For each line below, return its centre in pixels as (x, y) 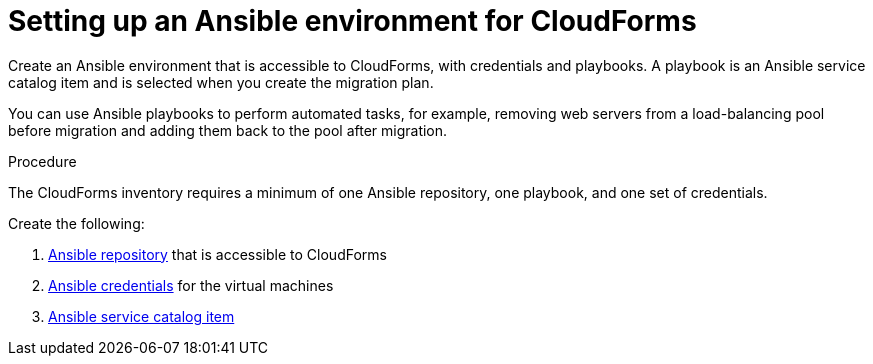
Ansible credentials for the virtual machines (191, 285)
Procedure (42, 161)
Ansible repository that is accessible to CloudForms (217, 254)
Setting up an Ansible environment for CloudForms (352, 21)
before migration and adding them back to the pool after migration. (228, 130)
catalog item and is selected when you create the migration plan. (221, 82)
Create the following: (76, 223)
